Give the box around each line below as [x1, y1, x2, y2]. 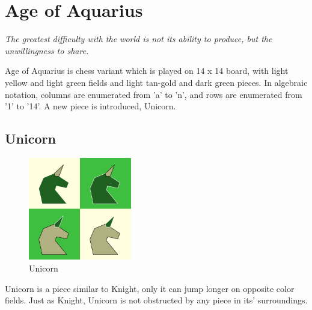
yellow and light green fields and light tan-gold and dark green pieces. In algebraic [5, 76, 308, 88]
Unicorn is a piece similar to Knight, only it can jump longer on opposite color [5, 282, 295, 294]
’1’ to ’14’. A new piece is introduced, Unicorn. [5, 100, 176, 112]
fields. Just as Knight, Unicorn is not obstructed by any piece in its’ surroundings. [5, 294, 308, 306]
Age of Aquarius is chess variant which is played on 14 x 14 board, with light [5, 64, 289, 77]
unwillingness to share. [5, 44, 89, 56]
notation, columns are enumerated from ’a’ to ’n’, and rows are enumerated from [5, 88, 302, 100]
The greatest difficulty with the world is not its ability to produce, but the [5, 32, 272, 45]
